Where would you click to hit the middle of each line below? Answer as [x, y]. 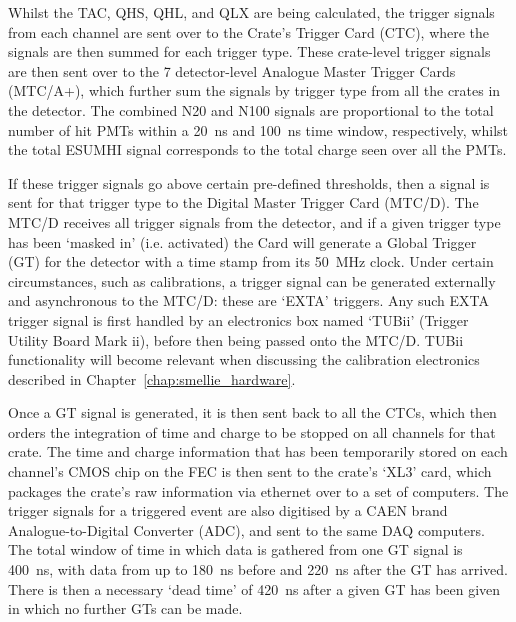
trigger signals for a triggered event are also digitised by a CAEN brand [228, 510]
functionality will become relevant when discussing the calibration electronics [244, 359]
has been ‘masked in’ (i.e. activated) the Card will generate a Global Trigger [242, 241]
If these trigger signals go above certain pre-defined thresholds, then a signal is [249, 182]
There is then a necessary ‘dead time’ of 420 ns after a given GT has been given [254, 588]
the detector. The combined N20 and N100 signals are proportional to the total [251, 109]
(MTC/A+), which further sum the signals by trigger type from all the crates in [254, 90]
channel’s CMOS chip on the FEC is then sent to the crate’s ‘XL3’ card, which [250, 471]
